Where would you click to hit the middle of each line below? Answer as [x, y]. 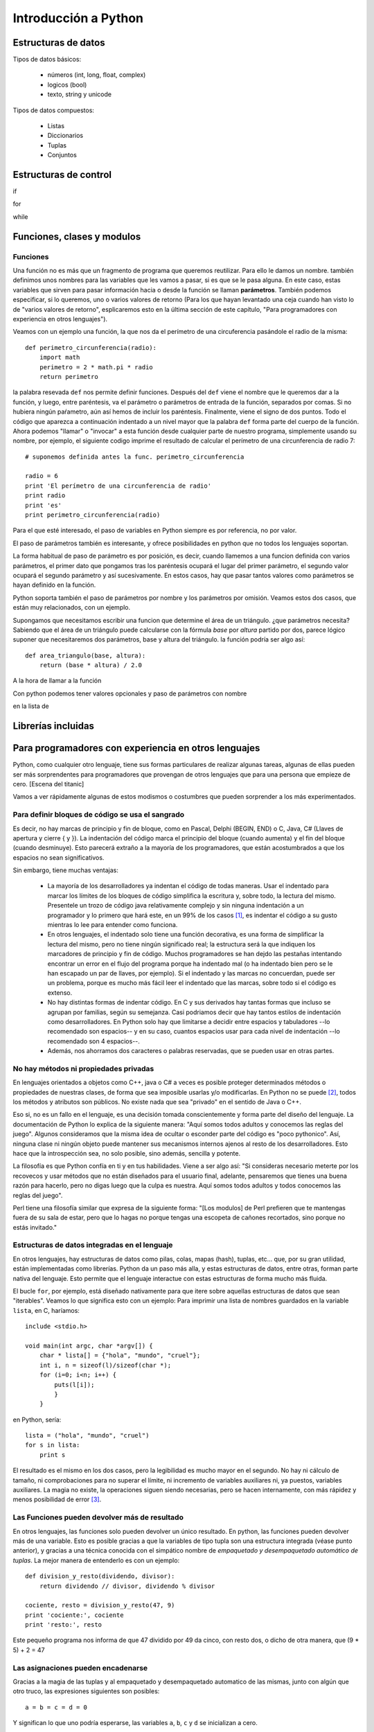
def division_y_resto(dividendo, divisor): [100, 1576]
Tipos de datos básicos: [47, 60]
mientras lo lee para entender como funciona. [113, 925]
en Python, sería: [37, 1420]
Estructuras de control [62, 175]
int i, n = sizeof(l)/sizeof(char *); [105, 1365]
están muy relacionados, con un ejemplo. [72, 608]
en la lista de [31, 706]
